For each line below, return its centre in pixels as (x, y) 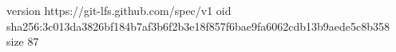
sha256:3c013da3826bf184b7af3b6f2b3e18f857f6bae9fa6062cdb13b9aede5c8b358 (198, 26)
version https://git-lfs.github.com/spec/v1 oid (119, 10)
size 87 (23, 41)
